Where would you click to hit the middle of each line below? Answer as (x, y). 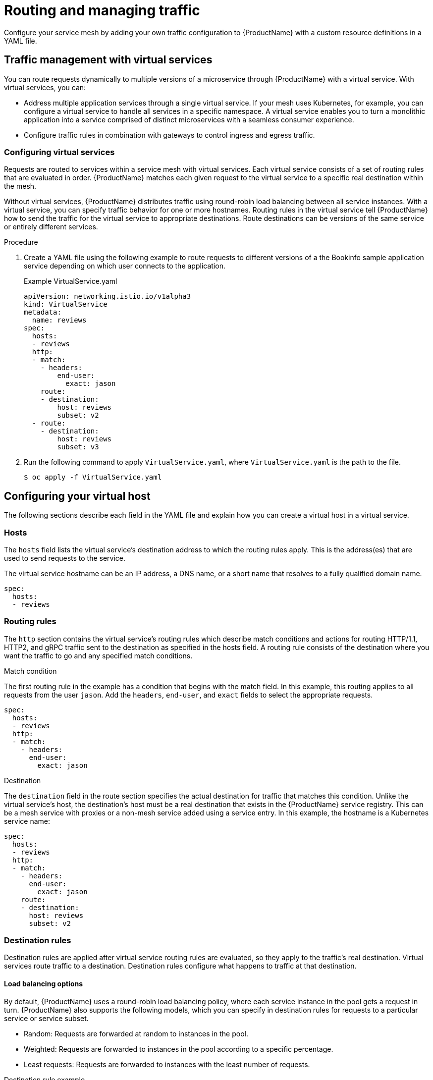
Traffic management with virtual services (108, 60)
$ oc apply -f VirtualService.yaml (93, 477)
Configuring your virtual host (77, 496)
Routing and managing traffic (102, 10)
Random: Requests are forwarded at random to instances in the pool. (136, 1033)
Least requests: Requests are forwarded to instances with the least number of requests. (167, 1064)
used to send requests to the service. (65, 558)
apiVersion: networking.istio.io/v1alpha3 (108, 297)
